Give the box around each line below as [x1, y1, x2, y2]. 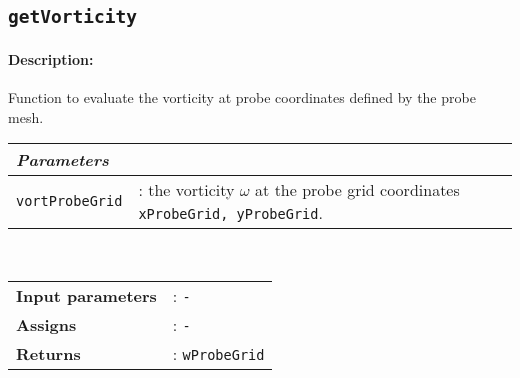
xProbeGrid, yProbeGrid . [138, 201, 323, 225]
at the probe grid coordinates [255, 178, 460, 202]
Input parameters [16, 283, 157, 307]
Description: [8, 48, 94, 69]
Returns [16, 341, 81, 365]
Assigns [16, 312, 77, 336]
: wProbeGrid [172, 341, 265, 365]
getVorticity [8, 6, 137, 28]
